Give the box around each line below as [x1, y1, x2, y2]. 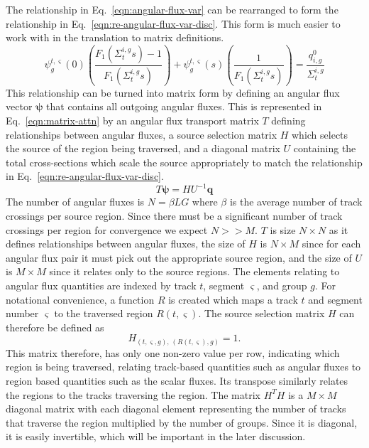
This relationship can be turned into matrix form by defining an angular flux [6, 85, 340, 100]
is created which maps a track [168, 292, 298, 306]
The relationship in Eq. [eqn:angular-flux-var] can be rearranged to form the [6, 2, 338, 16]
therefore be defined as [6, 319, 104, 334]
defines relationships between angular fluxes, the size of [6, 236, 246, 251]
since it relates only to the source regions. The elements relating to [49, 264, 340, 279]
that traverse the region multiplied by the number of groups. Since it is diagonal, [6, 415, 358, 430]
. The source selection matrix [198, 306, 325, 321]
